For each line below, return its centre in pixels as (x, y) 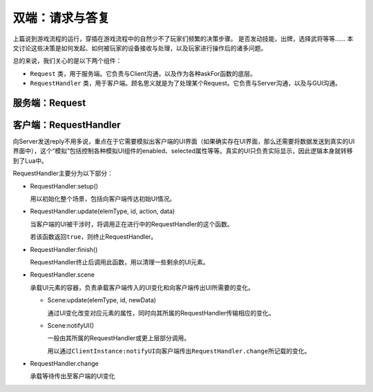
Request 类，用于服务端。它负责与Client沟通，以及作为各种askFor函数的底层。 (143, 73)
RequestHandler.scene (63, 275)
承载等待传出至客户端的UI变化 (73, 376)
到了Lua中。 (30, 160)
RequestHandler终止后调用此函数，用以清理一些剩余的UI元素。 (120, 262)
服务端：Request (49, 102)
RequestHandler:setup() (64, 186)
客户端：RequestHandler (67, 125)
